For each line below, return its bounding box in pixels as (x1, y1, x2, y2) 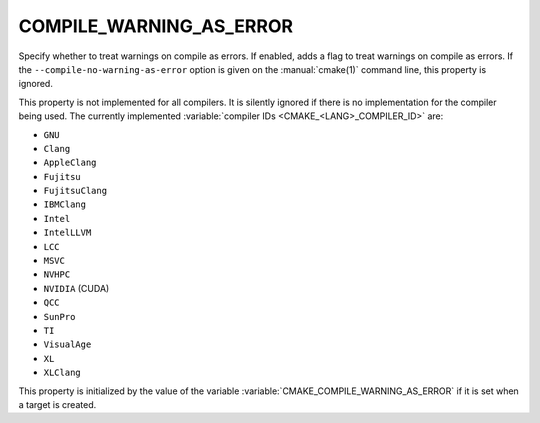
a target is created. (18, 398, 97, 410)
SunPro (43, 311, 76, 322)
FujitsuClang (43, 185, 108, 197)
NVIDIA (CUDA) (43, 282, 110, 294)
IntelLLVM (43, 227, 92, 239)
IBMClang (43, 199, 87, 210)
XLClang (43, 367, 82, 379)
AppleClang (43, 157, 97, 169)
